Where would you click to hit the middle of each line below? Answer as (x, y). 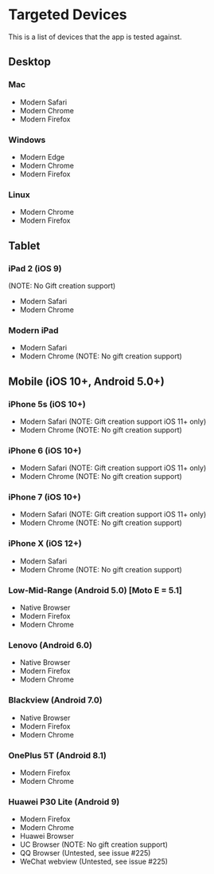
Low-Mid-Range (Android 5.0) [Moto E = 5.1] (95, 590)
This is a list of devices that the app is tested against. (95, 37)
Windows (27, 140)
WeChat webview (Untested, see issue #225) (94, 862)
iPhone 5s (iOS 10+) (47, 404)
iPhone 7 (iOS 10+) (45, 497)
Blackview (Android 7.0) (55, 700)
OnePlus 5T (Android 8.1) (58, 755)
